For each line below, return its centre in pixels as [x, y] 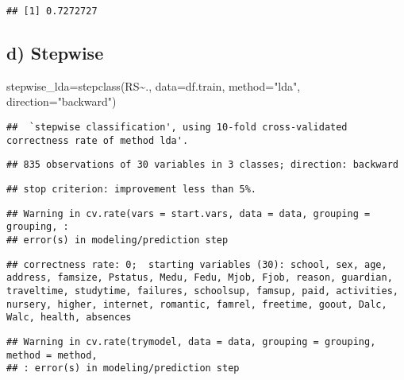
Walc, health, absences [69, 318]
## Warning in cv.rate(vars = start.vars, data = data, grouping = [189, 213]
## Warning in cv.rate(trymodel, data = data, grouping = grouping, [191, 341]
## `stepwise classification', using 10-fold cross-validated [177, 128]
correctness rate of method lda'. [98, 140]
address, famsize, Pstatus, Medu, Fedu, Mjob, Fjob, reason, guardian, [200, 278]
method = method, [52, 355]
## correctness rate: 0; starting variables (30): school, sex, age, [197, 264]
